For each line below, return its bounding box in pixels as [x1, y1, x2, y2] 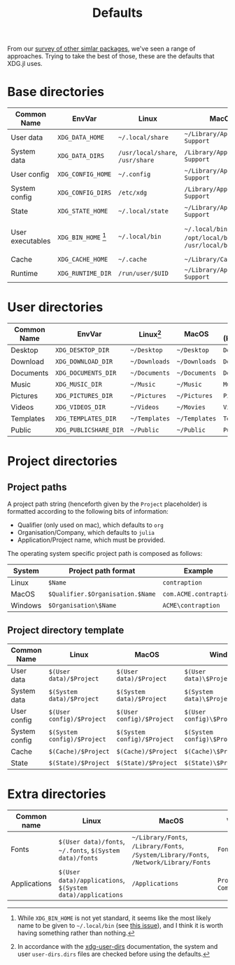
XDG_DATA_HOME [57, 133, 105, 142]
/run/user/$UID [117, 269, 169, 278]
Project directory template [7, 625, 124, 637]
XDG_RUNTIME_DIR [57, 269, 112, 278]
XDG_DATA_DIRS [57, 152, 105, 160]
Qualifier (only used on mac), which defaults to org [17, 521, 164, 529]
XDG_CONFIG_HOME [57, 171, 112, 178]
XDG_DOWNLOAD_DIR [55, 358, 113, 366]
